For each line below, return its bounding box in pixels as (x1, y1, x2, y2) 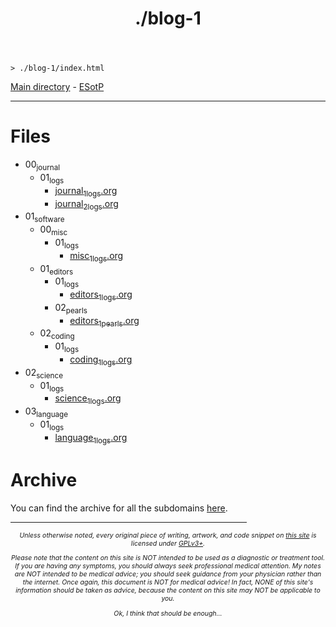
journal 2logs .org (54, 197, 119, 212)
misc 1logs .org (69, 249, 124, 264)
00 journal (24, 158, 60, 172)
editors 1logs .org (69, 288, 133, 302)
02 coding (39, 327, 75, 342)
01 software (24, 210, 65, 225)
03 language (24, 405, 69, 420)
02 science (24, 366, 63, 381)
